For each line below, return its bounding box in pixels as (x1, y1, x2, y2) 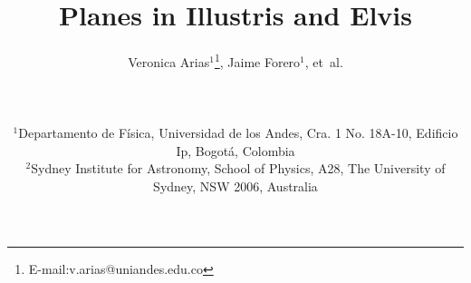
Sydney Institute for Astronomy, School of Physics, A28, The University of (31, 159, 446, 178)
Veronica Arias (128, 52, 210, 71)
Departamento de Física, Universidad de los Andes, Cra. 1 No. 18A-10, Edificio (18, 123, 458, 142)
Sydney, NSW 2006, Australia (153, 176, 318, 195)
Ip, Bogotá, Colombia (176, 141, 295, 160)
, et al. (304, 52, 343, 71)
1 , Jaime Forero (214, 50, 301, 71)
